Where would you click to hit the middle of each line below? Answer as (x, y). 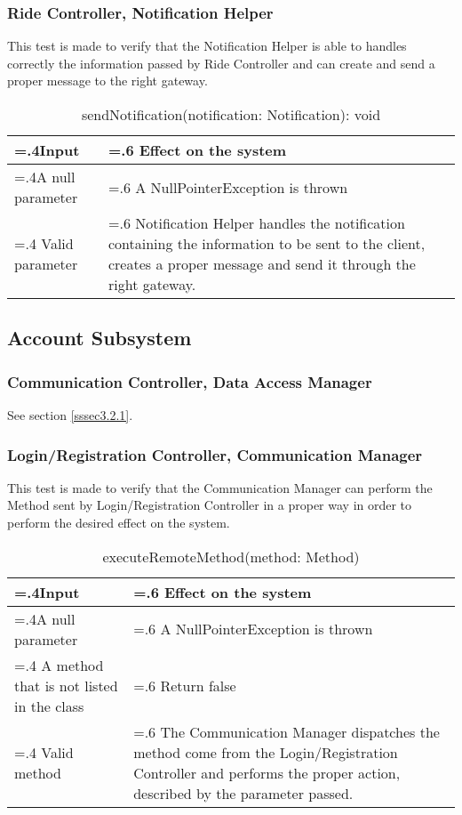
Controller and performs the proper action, (267, 772)
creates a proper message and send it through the (262, 264)
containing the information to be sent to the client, (267, 243)
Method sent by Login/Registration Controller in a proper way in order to (210, 505)
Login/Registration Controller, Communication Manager (215, 454)
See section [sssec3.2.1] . (70, 415)
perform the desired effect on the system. (119, 522)
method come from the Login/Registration (266, 752)
